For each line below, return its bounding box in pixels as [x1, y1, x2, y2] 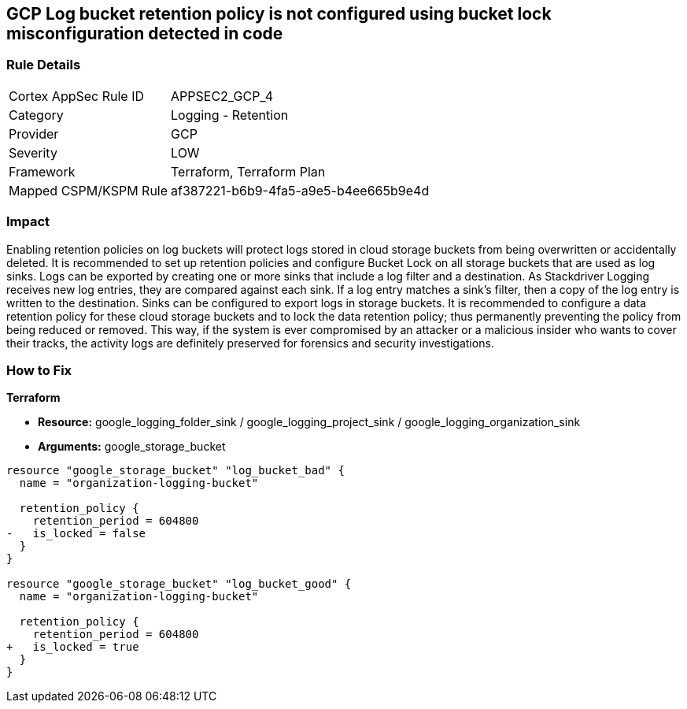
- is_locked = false [6, 527, 146, 540]
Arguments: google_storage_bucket [38, 440, 226, 454]
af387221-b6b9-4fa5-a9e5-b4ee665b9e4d [171, 182, 430, 199]
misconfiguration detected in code [6, 24, 283, 43]
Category [9, 106, 64, 123]
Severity [9, 144, 57, 161]
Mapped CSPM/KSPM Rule [9, 182, 168, 199]
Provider [9, 125, 59, 142]
